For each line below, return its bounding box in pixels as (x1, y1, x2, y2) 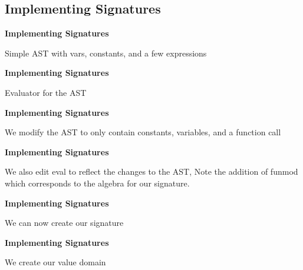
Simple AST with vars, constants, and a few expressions (5, 46, 207, 59)
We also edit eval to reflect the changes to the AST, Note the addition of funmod (5, 165, 298, 178)
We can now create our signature (5, 216, 124, 229)
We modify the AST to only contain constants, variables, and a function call (5, 126, 281, 138)
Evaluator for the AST (5, 86, 87, 98)
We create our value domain (5, 256, 106, 268)
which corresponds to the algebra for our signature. (5, 176, 190, 189)
